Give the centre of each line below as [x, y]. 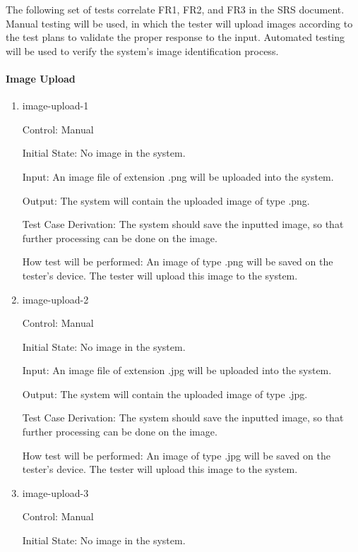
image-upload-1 [55, 106]
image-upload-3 [55, 492]
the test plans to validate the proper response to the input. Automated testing [175, 37]
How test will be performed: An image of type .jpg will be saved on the [176, 455]
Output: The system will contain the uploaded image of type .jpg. [165, 394]
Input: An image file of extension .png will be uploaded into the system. [178, 176]
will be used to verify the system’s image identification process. [142, 50]
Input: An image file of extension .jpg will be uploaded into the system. [177, 370]
